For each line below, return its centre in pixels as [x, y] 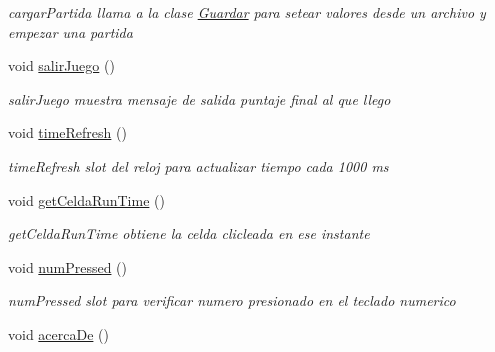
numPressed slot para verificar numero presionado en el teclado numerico [232, 300]
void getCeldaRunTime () [86, 199]
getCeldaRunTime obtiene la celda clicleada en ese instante [189, 233]
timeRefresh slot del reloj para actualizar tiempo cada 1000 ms [198, 165]
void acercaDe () [58, 333]
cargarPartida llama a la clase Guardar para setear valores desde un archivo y [247, 12]
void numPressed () [68, 266]
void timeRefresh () [67, 132]
